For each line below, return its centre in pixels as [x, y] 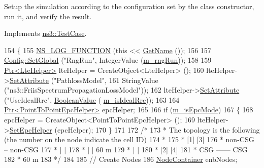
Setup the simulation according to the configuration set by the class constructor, [129, 6]
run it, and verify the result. [48, 16]
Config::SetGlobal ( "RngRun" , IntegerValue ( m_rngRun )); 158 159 [108, 60]
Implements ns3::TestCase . [45, 33]
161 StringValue [134, 80]
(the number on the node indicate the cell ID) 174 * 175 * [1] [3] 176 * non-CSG [129, 139]
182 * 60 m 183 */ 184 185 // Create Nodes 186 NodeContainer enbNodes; [121, 159]
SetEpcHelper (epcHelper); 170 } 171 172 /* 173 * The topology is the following [135, 129]
